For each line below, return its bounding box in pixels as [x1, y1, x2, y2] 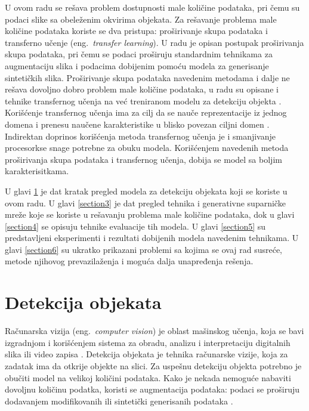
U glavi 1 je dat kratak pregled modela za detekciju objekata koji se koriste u [5, 184, 288, 197]
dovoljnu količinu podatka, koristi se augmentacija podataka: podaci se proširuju [5, 383, 300, 395]
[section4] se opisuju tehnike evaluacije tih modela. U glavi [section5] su [5, 220, 266, 232]
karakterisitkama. [5, 165, 69, 177]
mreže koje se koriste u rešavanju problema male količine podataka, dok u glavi [5, 208, 295, 221]
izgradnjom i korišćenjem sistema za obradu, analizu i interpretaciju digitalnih [5, 336, 291, 348]
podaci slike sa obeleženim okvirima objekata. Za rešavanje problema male [5, 13, 277, 25]
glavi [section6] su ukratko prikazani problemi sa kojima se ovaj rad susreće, [5, 243, 282, 255]
